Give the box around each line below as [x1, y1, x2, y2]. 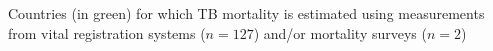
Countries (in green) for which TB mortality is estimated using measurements [8, 3, 485, 23]
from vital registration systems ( [8, 22, 206, 43]
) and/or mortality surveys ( [253, 22, 427, 43]
